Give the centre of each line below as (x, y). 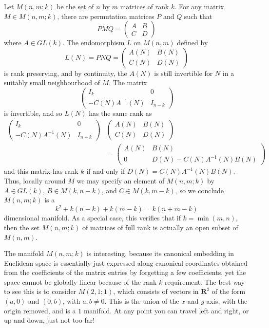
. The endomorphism (94, 43)
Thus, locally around (35, 181)
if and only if (106, 171)
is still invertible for (183, 73)
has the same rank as (120, 113)
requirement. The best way (205, 282)
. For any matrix (199, 6)
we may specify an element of (121, 181)
